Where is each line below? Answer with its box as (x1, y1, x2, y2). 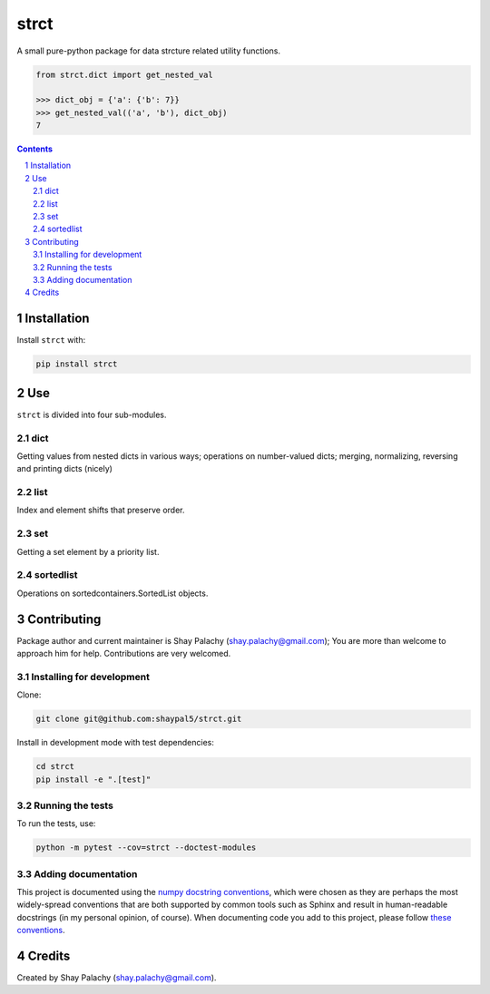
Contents (16, 143, 54, 154)
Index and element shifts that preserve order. (16, 504, 185, 516)
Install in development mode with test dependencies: (16, 737, 215, 748)
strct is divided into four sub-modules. (16, 409, 167, 420)
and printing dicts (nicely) (16, 463, 113, 474)
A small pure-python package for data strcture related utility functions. (16, 45, 281, 56)
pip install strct (35, 359, 118, 369)
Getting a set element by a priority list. (16, 546, 160, 557)
